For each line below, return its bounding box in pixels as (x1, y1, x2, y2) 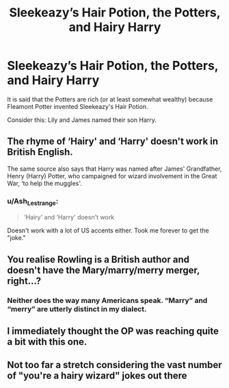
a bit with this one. (7, 336, 87, 348)
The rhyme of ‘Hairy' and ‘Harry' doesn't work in (7, 136, 219, 147)
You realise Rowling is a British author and (7, 254, 190, 265)
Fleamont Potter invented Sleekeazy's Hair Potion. (7, 102, 148, 110)
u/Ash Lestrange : (7, 196, 59, 207)
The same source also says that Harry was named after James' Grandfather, (7, 165, 222, 173)
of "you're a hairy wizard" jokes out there (7, 370, 187, 382)
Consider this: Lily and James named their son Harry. (7, 115, 157, 124)
